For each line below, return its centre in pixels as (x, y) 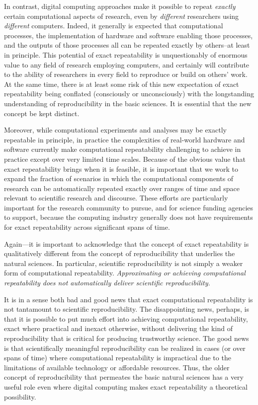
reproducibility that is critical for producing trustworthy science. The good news (127, 338)
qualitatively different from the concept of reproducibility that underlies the (120, 253)
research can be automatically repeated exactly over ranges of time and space (122, 188)
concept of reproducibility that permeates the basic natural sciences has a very (124, 377)
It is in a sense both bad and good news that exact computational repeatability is (129, 299)
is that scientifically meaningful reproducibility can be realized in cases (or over (125, 348)
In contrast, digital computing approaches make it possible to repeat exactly (120, 6)
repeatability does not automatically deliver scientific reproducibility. (107, 283)
